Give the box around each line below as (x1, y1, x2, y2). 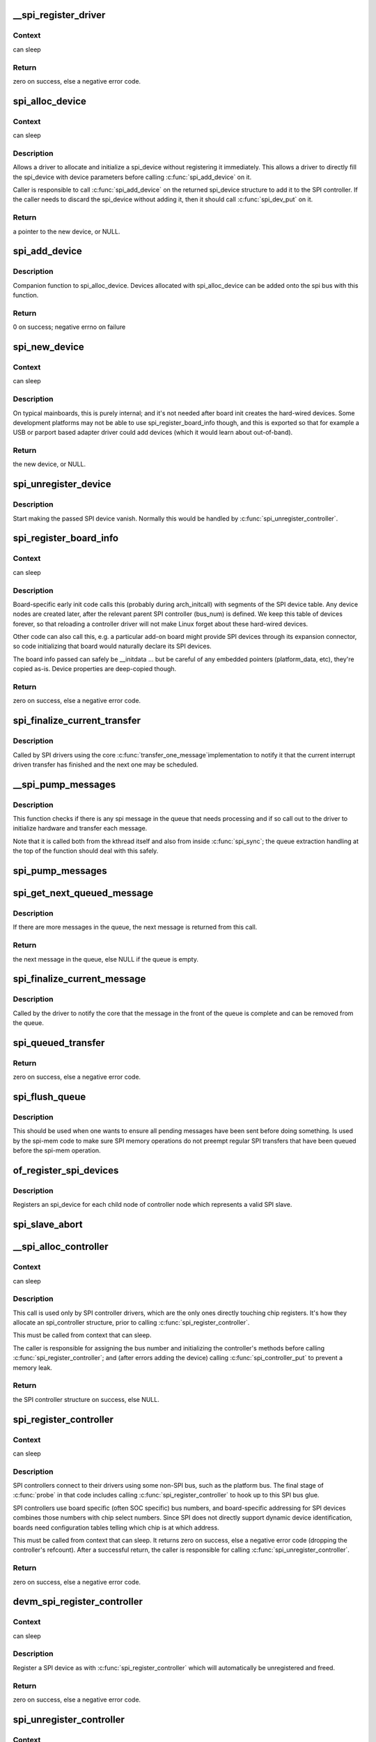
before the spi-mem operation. (13, 1146, 101, 1155)
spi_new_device (13, 341, 85, 353)
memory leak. (13, 1363, 52, 1372)
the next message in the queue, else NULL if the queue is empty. (13, 955, 198, 963)
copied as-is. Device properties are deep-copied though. (13, 665, 177, 673)
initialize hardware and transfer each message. (13, 824, 148, 833)
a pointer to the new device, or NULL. (13, 227, 120, 236)
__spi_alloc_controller (13, 1241, 109, 1253)
